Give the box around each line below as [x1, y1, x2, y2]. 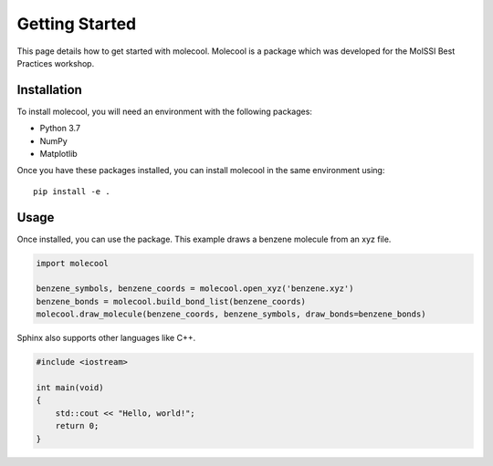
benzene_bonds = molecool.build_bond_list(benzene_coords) [36, 296, 306, 306]
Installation [16, 82, 82, 98]
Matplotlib [39, 149, 78, 160]
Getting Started [16, 14, 137, 34]
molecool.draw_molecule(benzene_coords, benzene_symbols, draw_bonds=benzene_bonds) [36, 309, 426, 319]
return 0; [55, 420, 100, 431]
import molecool [36, 258, 110, 268]
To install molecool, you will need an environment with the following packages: [16, 106, 312, 117]
